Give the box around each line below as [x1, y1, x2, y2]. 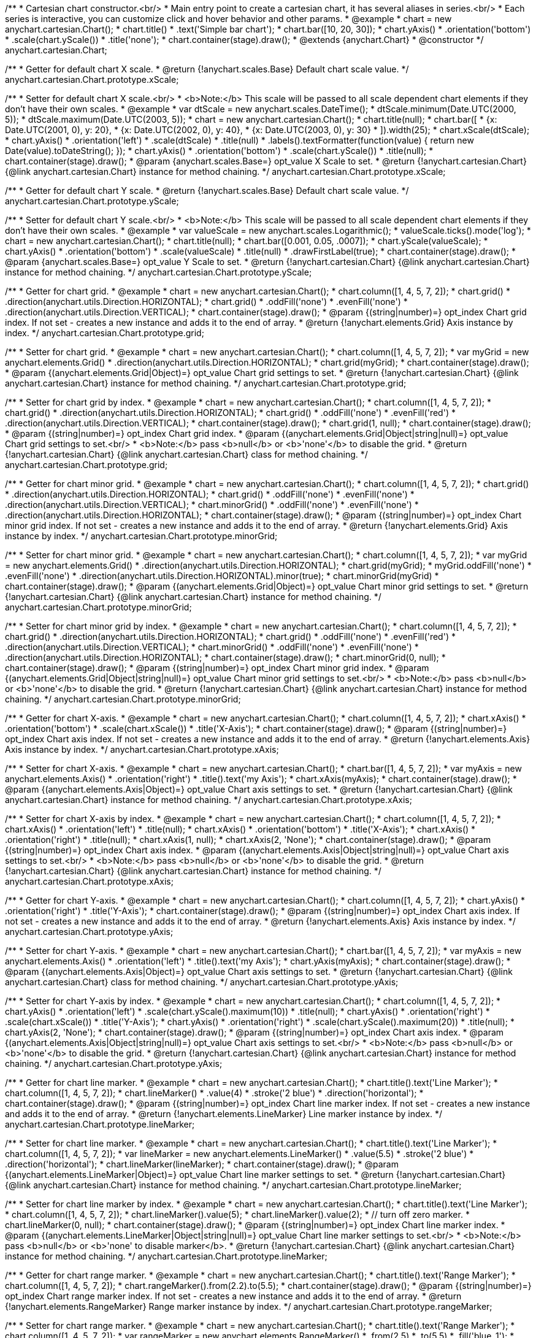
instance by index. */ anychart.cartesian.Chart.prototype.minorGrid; [5, 531, 278, 541]
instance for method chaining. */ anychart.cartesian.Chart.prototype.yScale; [5, 267, 312, 277]
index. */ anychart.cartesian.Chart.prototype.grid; [5, 328, 204, 338]
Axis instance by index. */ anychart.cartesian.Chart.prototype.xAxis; [5, 744, 279, 755]
